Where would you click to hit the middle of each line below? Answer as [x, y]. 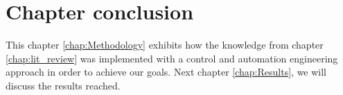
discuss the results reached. [63, 85]
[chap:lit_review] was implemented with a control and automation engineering [172, 58]
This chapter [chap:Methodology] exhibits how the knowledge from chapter [165, 45]
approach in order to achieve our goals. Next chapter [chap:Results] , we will [166, 72]
